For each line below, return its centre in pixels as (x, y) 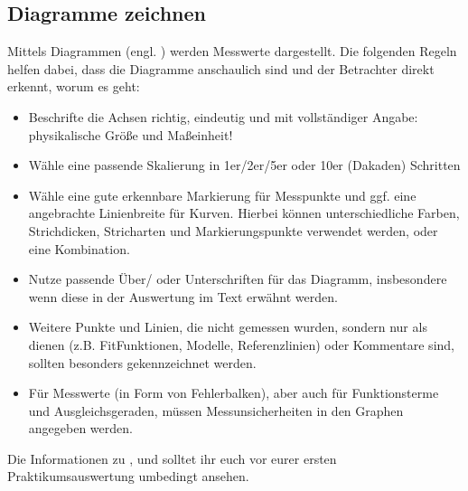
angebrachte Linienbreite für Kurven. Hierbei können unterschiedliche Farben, (244, 213)
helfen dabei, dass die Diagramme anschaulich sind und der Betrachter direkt (221, 68)
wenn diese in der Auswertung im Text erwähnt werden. (183, 296)
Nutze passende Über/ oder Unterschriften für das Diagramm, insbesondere (238, 279)
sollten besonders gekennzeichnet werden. (142, 362)
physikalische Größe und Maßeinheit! (131, 134)
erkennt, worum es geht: (74, 86)
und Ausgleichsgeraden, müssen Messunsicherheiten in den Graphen (216, 410)
